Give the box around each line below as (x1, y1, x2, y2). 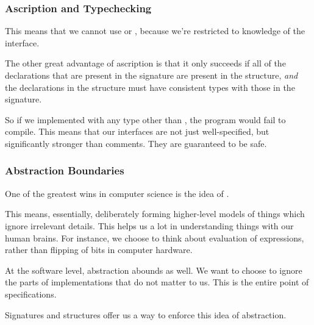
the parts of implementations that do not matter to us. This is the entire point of (5, 276, 309, 288)
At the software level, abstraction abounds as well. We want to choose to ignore (5, 263, 302, 276)
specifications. (5, 287, 57, 300)
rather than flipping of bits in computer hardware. (5, 243, 193, 256)
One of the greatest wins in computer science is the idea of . (5, 187, 229, 199)
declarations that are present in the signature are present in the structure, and (5, 69, 298, 81)
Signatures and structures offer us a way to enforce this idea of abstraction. (5, 308, 287, 321)
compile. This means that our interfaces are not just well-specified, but (5, 125, 269, 138)
